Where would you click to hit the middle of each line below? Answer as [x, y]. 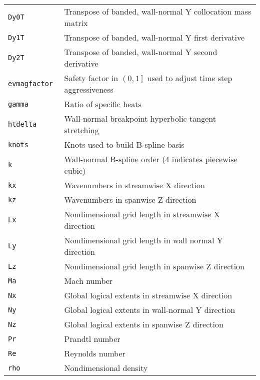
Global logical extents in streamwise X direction [148, 295]
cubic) [75, 170]
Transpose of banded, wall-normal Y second [141, 52]
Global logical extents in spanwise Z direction [144, 324]
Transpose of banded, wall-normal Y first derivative [154, 37]
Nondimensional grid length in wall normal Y [143, 240]
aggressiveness [89, 89]
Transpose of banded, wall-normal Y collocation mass [158, 11]
